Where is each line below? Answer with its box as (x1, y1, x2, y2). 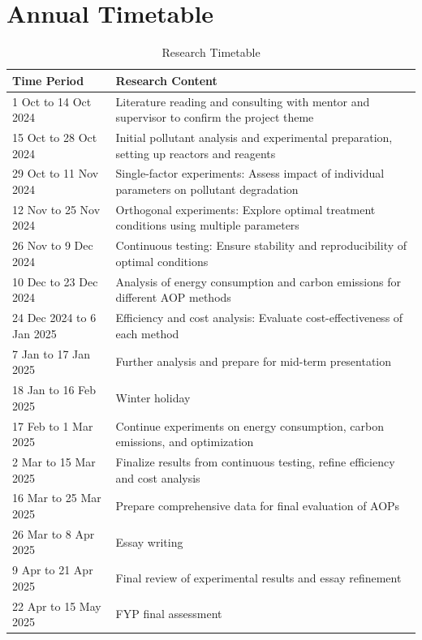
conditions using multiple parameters (115, 217, 299, 234)
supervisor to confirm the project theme (115, 109, 314, 126)
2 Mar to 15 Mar (12, 453, 96, 470)
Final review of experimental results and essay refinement (115, 569, 402, 586)
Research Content (115, 71, 217, 88)
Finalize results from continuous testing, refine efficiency (115, 453, 395, 470)
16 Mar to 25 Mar (12, 489, 101, 506)
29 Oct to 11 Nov (12, 165, 99, 182)
